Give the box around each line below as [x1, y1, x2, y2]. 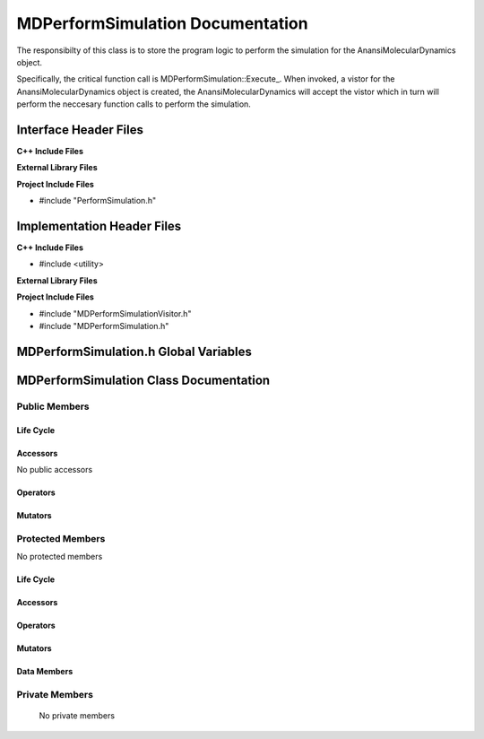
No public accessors [16, 465, 93, 475]
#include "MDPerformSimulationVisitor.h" [39, 308, 192, 318]
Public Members [16, 400, 90, 413]
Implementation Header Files [16, 219, 182, 233]
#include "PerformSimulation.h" [39, 196, 157, 206]
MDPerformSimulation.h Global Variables [16, 343, 253, 359]
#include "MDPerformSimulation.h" [39, 321, 169, 332]
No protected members [16, 552, 103, 562]
